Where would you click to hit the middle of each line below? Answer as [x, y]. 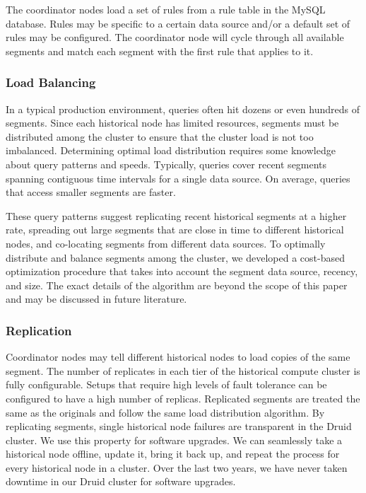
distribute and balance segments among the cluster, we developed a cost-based [175, 257]
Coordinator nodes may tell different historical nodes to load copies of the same [178, 357]
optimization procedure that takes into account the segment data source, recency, [182, 271]
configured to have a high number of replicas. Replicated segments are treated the [183, 398]
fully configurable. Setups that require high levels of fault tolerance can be [166, 384]
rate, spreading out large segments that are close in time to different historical [175, 230]
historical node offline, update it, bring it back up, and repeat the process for [173, 454]
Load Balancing [51, 82]
